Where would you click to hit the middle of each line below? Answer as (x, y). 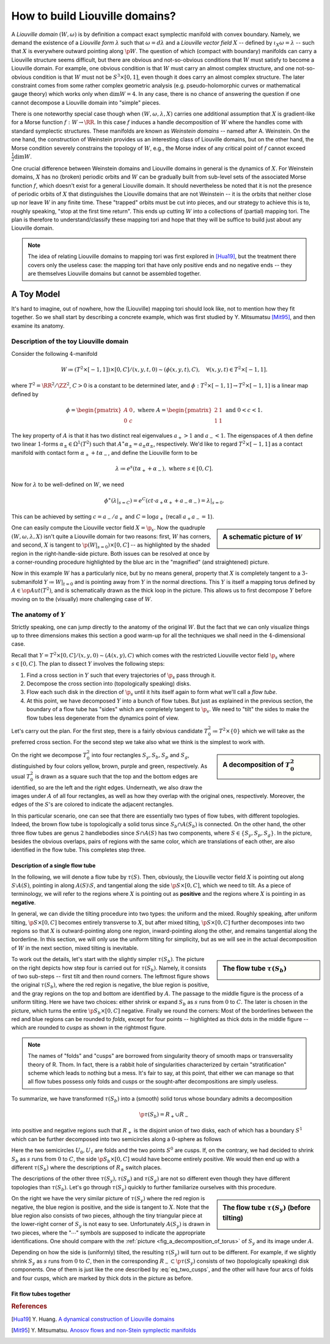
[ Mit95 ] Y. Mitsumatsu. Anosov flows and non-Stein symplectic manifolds (104, 1331)
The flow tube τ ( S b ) (255, 969)
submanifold (27, 582)
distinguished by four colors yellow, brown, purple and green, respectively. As (109, 766)
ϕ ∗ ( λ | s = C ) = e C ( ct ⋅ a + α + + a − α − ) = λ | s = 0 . (164, 501)
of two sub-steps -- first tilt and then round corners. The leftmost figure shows (111, 976)
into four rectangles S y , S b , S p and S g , (141, 755)
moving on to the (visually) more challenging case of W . (82, 599)
